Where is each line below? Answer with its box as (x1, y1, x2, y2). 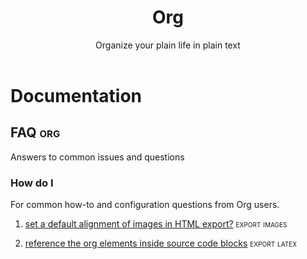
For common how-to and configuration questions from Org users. (10, 199, 280, 211)
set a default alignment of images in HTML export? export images (24, 218, 288, 230)
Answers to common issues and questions (10, 151, 185, 163)
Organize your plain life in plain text (95, 39, 241, 51)
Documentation (10, 84, 143, 107)
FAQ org (10, 124, 61, 141)
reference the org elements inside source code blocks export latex (24, 237, 298, 250)
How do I (10, 176, 54, 190)
